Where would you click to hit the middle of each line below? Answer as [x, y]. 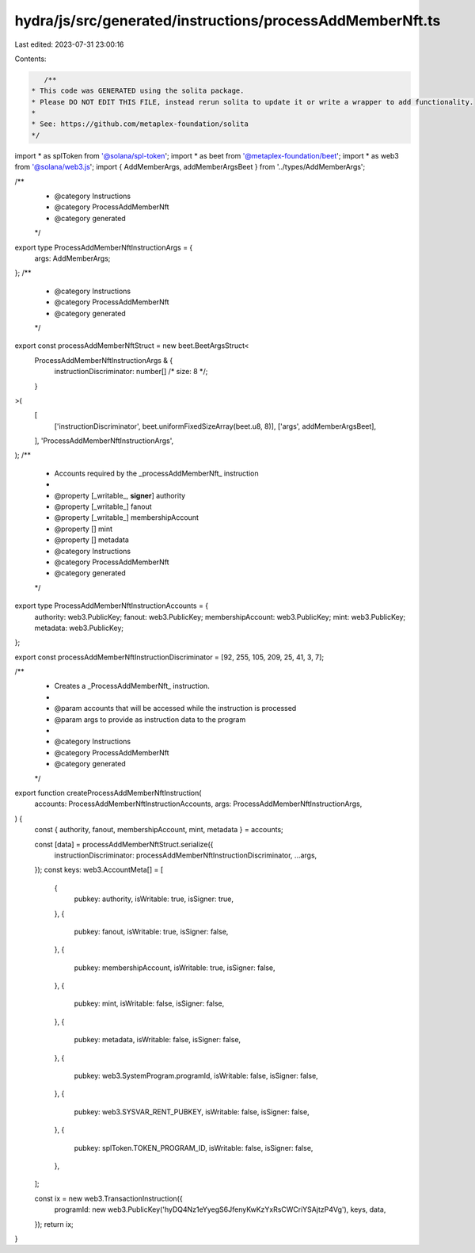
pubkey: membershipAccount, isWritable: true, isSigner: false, [175, 968]
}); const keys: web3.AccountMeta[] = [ [99, 870]
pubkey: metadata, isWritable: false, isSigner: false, [158, 1040]
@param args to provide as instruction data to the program [150, 719]
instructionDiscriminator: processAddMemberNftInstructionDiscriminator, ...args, [186, 855]
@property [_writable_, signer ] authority [120, 495]
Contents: [30, 59]
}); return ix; [54, 1224]
